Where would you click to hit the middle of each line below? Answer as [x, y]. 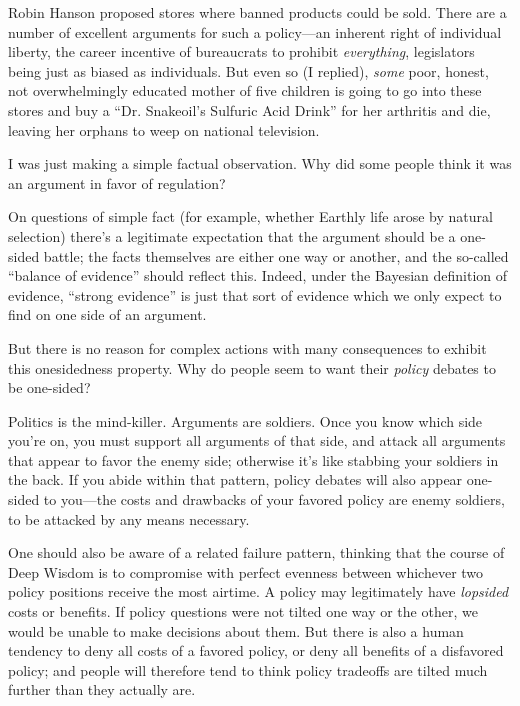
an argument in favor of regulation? [117, 182]
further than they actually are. [102, 689]
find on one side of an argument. [107, 314]
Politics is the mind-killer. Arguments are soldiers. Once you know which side [245, 420]
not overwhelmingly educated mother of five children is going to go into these [245, 90]
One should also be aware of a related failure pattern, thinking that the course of [256, 552]
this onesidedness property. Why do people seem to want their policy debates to [252, 367]
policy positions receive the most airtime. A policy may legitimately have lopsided [258, 591]
